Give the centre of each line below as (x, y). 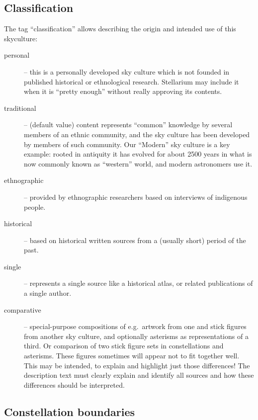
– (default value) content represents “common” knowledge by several (128, 125)
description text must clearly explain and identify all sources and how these (139, 375)
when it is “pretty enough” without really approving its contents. (123, 91)
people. (35, 207)
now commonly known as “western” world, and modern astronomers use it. (138, 163)
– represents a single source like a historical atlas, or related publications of (138, 283)
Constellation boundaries (70, 411)
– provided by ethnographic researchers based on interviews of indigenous (136, 197)
